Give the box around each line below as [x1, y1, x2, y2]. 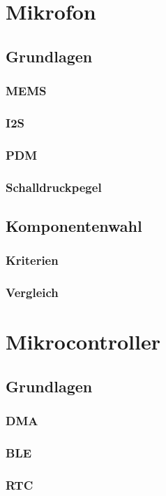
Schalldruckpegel [6, 178, 102, 195]
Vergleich [6, 284, 59, 301]
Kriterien [6, 252, 59, 269]
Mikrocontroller [6, 327, 160, 356]
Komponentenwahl [6, 214, 142, 236]
